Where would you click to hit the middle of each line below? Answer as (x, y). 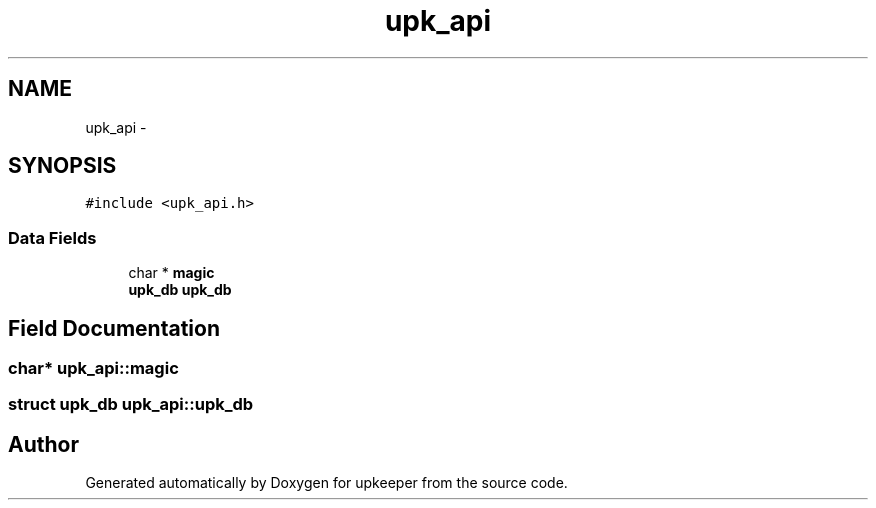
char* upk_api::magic (93, 368)
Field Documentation (114, 328)
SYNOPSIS (62, 166)
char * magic (171, 273)
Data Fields (52, 237)
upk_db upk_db (180, 290)
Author (43, 444)
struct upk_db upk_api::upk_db (131, 404)
